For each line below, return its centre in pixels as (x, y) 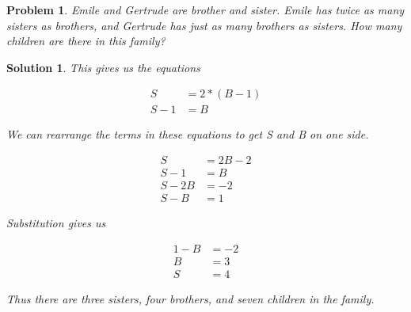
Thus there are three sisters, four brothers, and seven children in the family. (190, 298)
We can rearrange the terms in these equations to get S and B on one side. (188, 134)
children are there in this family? (86, 41)
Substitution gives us (56, 223)
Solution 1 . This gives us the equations (103, 67)
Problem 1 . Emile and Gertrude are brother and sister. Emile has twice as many (205, 10)
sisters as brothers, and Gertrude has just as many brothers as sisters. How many (204, 25)
